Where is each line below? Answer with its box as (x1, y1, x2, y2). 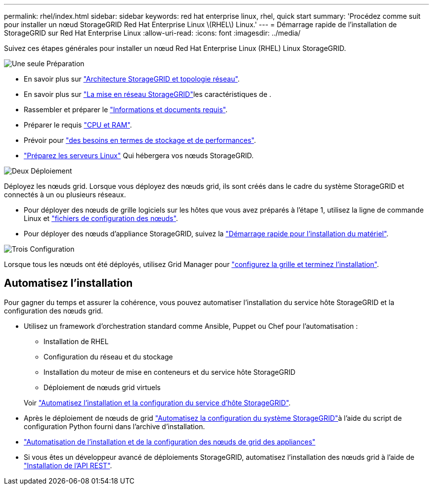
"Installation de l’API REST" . (24, 461, 112, 470)
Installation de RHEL (43, 337, 109, 346)
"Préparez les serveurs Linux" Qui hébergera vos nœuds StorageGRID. (24, 151, 254, 160)
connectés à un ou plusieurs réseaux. (4, 190, 126, 199)
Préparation (46, 59, 85, 68)
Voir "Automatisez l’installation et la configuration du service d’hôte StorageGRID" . (24, 398, 291, 407)
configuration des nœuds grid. (4, 306, 103, 315)
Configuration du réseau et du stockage (43, 352, 173, 361)
